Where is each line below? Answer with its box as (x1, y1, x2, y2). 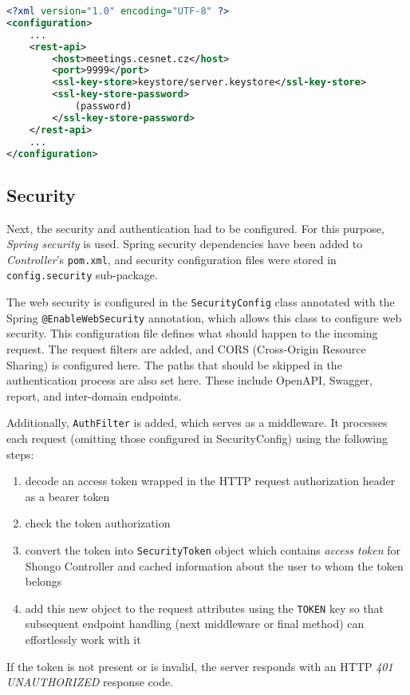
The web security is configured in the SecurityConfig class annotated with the (6, 294, 395, 310)
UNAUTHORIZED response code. (6, 673, 174, 690)
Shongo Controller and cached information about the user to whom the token (25, 557, 404, 574)
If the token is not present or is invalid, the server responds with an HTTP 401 (6, 657, 393, 674)
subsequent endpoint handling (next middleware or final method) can (25, 615, 365, 632)
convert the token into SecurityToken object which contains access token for (25, 541, 401, 558)
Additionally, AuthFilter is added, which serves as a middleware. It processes (6, 414, 388, 431)
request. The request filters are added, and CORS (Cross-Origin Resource (6, 340, 366, 357)
